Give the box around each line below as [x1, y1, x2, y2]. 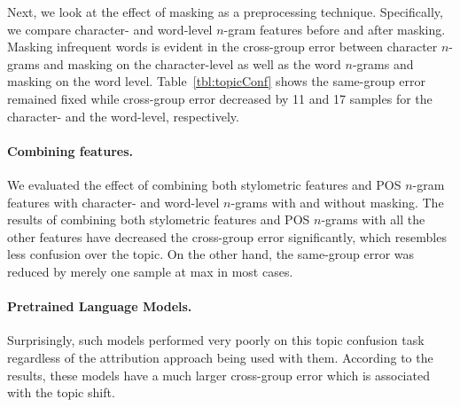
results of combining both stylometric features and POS [7, 210, 310, 229]
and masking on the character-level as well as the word [43, 54, 341, 73]
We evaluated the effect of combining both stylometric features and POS [7, 175, 402, 193]
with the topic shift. [7, 383, 115, 402]
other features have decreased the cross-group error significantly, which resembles [7, 227, 447, 246]
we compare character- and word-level [7, 20, 213, 38]
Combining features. [7, 141, 133, 160]
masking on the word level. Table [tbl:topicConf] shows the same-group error [7, 72, 425, 90]
